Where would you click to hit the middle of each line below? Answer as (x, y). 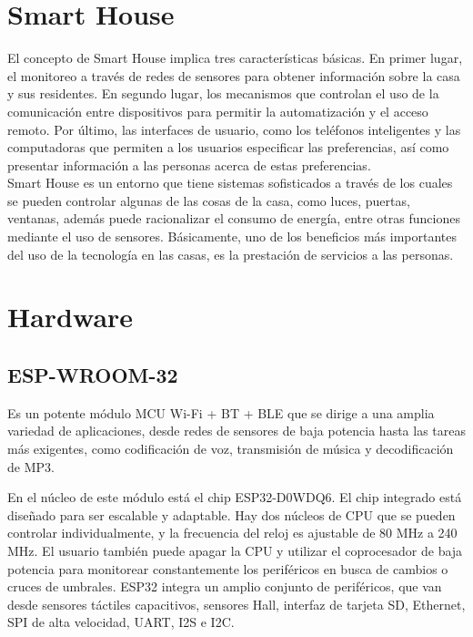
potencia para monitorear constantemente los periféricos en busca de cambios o (228, 568)
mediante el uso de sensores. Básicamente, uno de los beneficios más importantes (232, 236)
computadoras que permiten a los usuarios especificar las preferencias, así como (228, 147)
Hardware (70, 317)
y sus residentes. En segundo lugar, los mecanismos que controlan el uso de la (223, 93)
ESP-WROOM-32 (93, 375)
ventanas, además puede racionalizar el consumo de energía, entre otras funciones (234, 218)
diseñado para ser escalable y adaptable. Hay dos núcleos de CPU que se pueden (231, 514)
